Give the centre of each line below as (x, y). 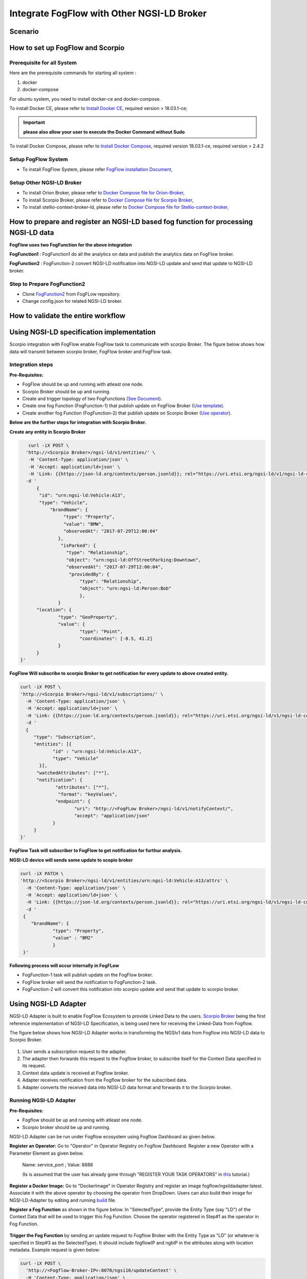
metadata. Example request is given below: (55, 1250)
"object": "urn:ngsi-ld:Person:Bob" (125, 589)
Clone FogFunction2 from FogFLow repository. (71, 294)
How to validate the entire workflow (67, 316)
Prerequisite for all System (43, 62)
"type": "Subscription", (65, 737)
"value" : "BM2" (73, 938)
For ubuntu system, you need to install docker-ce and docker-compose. (85, 99)
